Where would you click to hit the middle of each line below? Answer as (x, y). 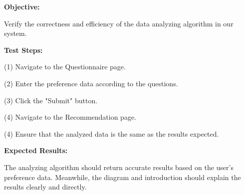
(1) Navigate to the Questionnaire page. (65, 67)
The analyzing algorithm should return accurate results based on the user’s (119, 167)
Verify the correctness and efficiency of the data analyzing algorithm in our (119, 23)
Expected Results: (36, 150)
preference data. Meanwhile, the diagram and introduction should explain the (122, 177)
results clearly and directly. (45, 187)
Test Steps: (23, 50)
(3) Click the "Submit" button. (51, 100)
